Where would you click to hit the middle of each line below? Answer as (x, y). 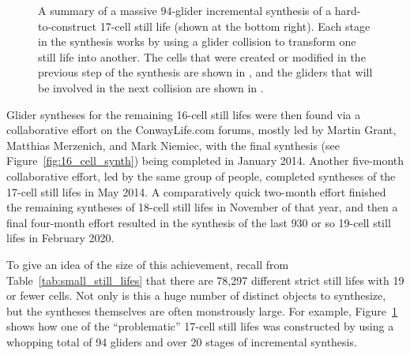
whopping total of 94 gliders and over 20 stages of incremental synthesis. (182, 341)
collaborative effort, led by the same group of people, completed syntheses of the (201, 176)
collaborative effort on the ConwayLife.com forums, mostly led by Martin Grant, (201, 130)
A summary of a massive (98, 10)
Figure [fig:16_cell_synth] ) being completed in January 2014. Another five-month (205, 161)
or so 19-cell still (351, 222)
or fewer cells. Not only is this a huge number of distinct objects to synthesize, (196, 295)
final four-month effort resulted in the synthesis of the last (147, 222)
